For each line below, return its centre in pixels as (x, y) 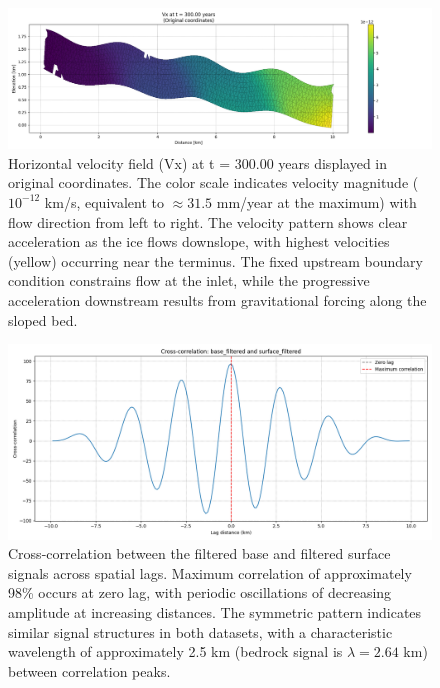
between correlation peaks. (89, 670)
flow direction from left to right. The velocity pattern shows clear (208, 221)
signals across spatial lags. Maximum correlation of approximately (210, 572)
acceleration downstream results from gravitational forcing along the (217, 299)
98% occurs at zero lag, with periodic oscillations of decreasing (200, 592)
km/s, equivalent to (104, 201)
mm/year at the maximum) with (316, 201)
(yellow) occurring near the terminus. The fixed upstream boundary (215, 260)
